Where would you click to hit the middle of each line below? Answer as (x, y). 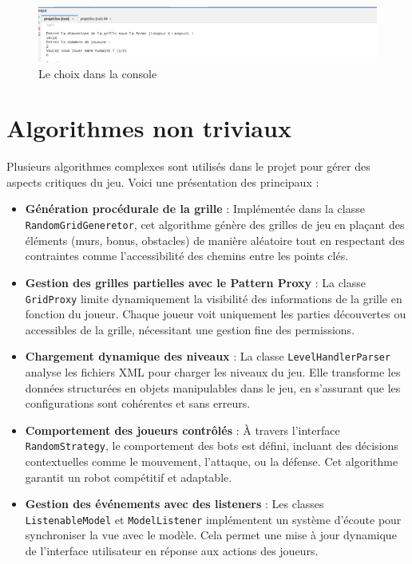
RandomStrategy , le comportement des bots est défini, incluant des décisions (212, 446)
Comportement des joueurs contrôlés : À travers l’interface (182, 430)
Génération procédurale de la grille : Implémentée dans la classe (195, 209)
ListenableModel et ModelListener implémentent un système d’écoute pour (213, 519)
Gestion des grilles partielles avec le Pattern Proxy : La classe (195, 282)
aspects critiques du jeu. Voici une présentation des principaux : (163, 181)
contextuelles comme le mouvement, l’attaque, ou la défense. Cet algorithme (212, 461)
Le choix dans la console (98, 73)
